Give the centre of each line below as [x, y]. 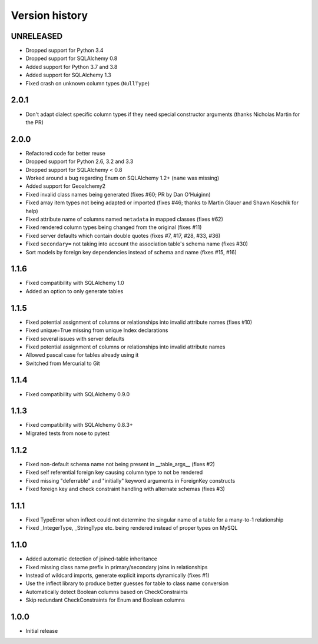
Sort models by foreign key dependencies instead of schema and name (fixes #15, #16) [131, 252]
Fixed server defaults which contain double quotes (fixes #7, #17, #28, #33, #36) [123, 235]
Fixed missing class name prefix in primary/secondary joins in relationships [117, 567]
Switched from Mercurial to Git [63, 363]
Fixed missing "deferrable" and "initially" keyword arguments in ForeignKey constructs [130, 480]
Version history [49, 15]
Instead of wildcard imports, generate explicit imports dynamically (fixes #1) [117, 575]
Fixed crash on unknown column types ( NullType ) [88, 83]
